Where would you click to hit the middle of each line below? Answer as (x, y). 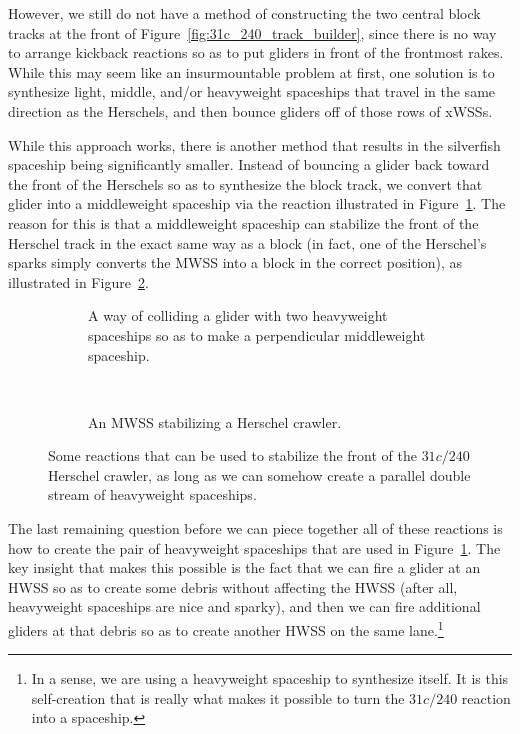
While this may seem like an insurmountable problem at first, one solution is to (251, 71)
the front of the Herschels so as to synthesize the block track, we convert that (245, 183)
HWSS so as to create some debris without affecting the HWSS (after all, (233, 586)
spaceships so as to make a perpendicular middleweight (257, 334)
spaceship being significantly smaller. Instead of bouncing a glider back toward (249, 164)
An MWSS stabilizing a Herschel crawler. (215, 421)
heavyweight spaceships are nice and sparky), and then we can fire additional (244, 606)
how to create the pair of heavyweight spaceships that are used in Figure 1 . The (254, 547)
